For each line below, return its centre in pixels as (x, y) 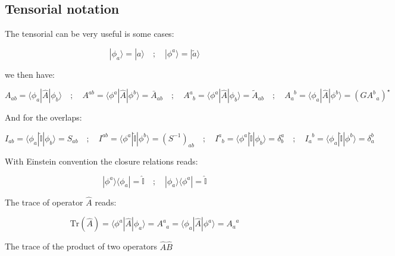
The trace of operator (44, 202)
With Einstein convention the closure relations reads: (101, 161)
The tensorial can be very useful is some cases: (90, 34)
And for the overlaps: (43, 117)
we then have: (30, 74)
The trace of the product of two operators (81, 246)
